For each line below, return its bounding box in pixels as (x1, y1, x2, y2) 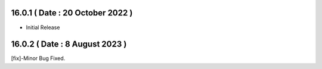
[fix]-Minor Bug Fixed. (11, 55, 66, 62)
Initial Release (26, 24, 60, 31)
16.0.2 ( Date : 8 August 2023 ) (11, 39, 127, 49)
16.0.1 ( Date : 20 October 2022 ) (11, 8, 133, 18)
